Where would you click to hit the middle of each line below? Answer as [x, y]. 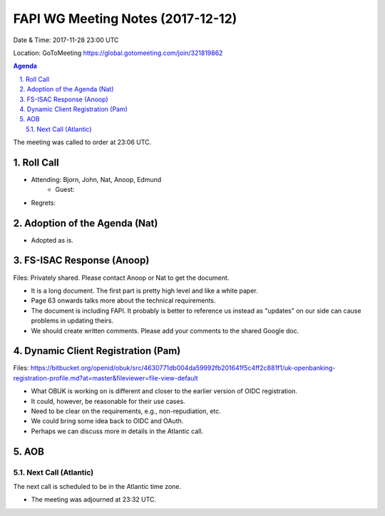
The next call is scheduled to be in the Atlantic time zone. [97, 486]
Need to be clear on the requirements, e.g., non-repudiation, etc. [126, 411]
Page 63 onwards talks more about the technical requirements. [124, 300]
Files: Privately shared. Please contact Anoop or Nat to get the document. [121, 278]
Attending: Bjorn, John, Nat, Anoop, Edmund [96, 179]
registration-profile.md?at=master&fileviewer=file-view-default [106, 378]
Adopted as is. [52, 240]
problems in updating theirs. [72, 320]
